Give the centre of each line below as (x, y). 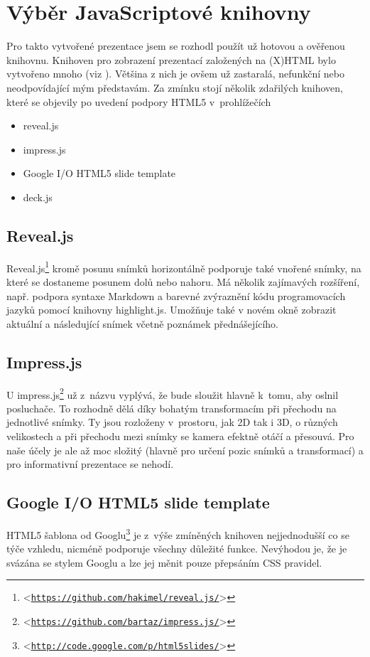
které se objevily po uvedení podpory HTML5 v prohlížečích (139, 101)
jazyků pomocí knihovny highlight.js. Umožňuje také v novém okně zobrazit (172, 310)
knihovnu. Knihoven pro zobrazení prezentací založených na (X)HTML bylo (171, 59)
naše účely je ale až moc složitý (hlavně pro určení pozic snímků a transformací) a (185, 450)
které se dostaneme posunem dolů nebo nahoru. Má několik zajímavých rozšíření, (183, 281)
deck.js (38, 197)
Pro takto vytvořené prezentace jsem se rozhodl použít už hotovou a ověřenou (176, 46)
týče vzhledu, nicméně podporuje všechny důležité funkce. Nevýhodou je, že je (177, 549)
